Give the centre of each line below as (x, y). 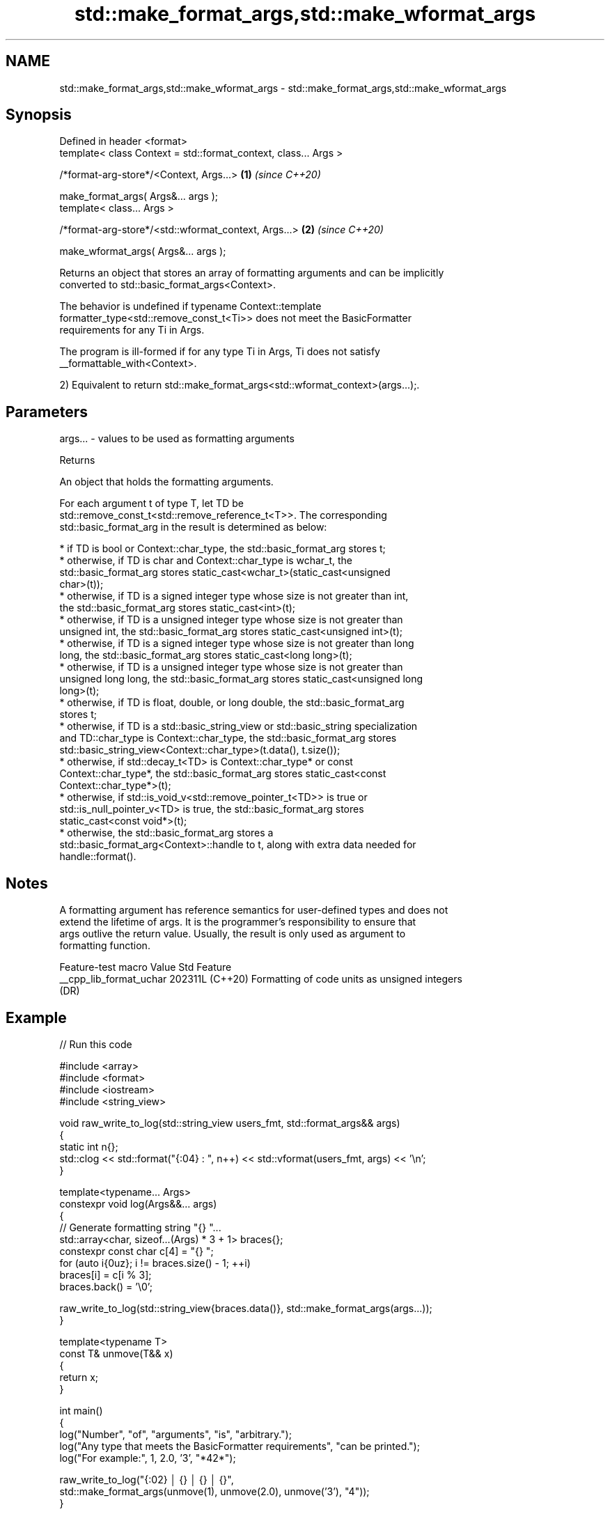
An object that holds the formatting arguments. (166, 482)
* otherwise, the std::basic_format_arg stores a (166, 833)
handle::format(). (98, 857)
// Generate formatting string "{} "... (140, 1227)
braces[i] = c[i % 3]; (105, 1274)
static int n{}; (89, 1146)
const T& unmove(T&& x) (116, 1353)
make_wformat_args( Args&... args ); (143, 251)
